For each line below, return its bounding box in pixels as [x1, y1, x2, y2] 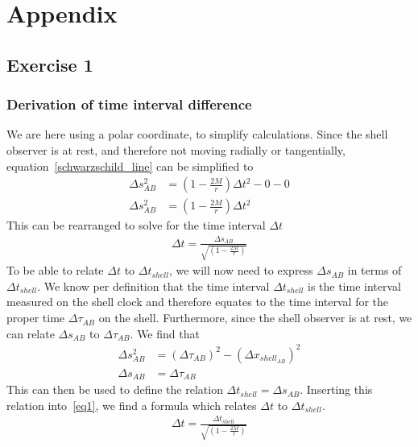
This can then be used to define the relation [6, 381, 223, 398]
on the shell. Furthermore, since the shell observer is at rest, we [98, 309, 412, 326]
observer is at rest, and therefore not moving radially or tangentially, [6, 141, 346, 158]
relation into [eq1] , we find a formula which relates [6, 396, 257, 413]
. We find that [130, 325, 200, 341]
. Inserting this [300, 381, 373, 398]
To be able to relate [6, 262, 104, 279]
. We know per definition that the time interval [37, 277, 270, 294]
